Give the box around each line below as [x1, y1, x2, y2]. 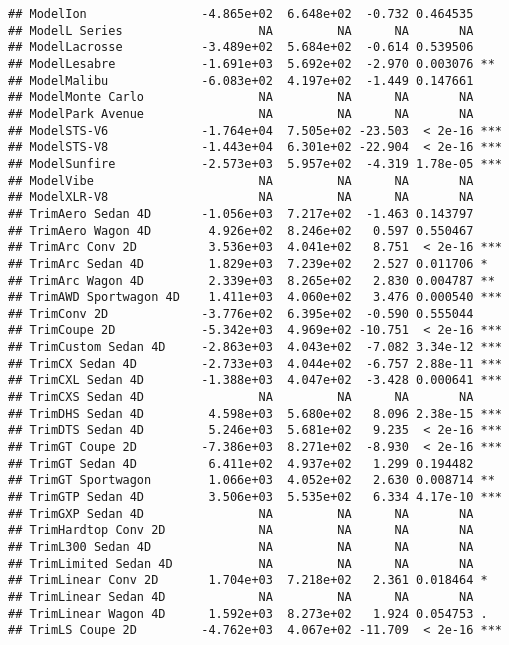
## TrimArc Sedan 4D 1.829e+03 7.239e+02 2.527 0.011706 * [8, 256, 488, 271]
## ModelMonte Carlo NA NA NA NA [8, 90, 474, 105]
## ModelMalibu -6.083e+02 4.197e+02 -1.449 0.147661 [8, 73, 474, 88]
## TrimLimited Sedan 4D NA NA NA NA [8, 556, 474, 571]
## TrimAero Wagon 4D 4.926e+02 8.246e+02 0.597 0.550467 [8, 223, 474, 238]
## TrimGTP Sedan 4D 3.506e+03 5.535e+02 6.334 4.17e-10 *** [8, 490, 502, 505]
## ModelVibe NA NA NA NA [8, 173, 474, 188]
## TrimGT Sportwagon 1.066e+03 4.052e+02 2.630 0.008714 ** [8, 473, 495, 488]
